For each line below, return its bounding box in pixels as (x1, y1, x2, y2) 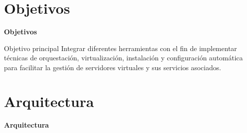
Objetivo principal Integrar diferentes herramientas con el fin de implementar (4, 43, 237, 53)
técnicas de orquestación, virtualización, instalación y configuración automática (4, 53, 243, 63)
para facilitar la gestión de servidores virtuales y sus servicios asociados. (4, 62, 221, 72)
